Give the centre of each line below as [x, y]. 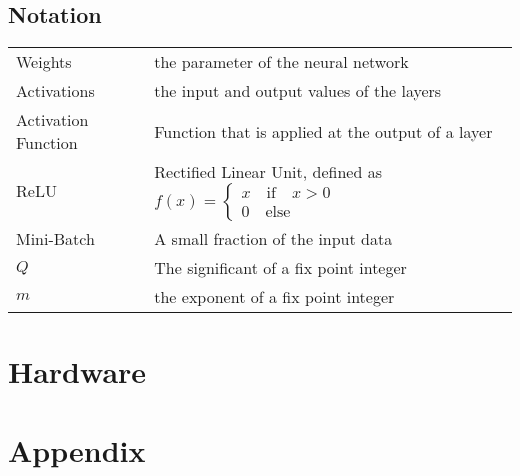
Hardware [77, 371]
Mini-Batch [55, 239]
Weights [44, 62]
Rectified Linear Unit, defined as [268, 172]
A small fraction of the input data [273, 239]
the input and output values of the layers [298, 91]
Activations [55, 91]
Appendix [77, 449]
